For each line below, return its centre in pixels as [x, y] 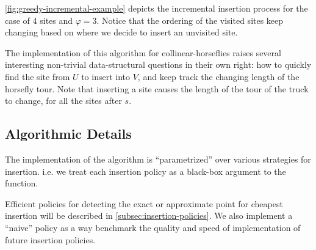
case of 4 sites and [39, 20]
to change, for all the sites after [63, 101]
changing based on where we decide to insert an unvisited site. [121, 32]
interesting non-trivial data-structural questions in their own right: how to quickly [158, 64]
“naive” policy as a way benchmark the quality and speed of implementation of [153, 227]
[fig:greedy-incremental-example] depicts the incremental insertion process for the [156, 8]
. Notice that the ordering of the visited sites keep [190, 20]
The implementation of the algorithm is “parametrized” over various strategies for [158, 159]
